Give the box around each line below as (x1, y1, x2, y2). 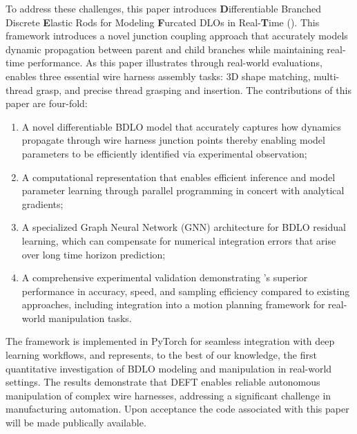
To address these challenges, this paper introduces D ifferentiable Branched (6, 1, 321, 15)
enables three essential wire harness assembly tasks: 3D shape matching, (6, 68, 311, 83)
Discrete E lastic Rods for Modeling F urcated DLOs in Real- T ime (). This (6, 15, 320, 29)
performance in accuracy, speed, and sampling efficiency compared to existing (21, 283, 350, 298)
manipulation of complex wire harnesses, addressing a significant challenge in (6, 388, 331, 402)
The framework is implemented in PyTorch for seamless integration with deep (6, 334, 335, 348)
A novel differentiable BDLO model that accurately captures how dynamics (21, 119, 341, 133)
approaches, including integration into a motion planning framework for (21, 297, 325, 312)
